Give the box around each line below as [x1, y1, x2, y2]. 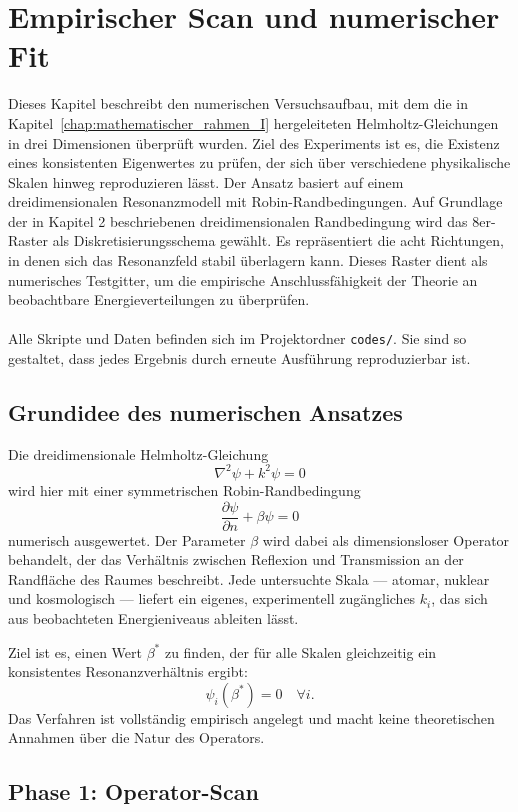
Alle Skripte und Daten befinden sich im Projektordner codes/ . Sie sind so [8, 328, 467, 349]
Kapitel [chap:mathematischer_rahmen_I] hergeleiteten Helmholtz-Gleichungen [8, 112, 499, 133]
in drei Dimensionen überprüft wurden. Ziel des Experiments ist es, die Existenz [8, 132, 500, 153]
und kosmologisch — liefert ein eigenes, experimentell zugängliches [8, 588, 416, 609]
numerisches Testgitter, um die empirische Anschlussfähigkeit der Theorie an [8, 269, 478, 290]
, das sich [431, 588, 488, 609]
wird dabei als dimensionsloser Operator [262, 529, 510, 550]
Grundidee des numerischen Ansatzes [8, 397, 403, 428]
